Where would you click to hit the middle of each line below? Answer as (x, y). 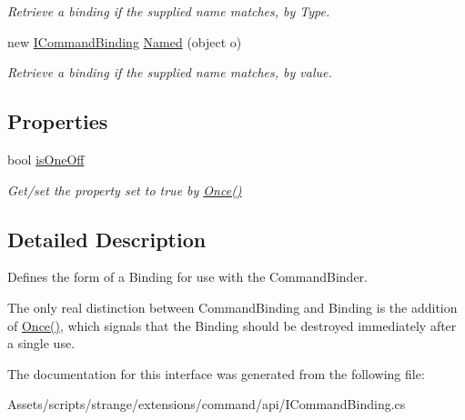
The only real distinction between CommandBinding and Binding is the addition (232, 307)
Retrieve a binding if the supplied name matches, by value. (170, 72)
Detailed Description (107, 239)
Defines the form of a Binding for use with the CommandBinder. (187, 277)
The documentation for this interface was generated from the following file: (216, 373)
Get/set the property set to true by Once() (125, 190)
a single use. (41, 343)
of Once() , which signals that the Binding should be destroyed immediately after (232, 325)
